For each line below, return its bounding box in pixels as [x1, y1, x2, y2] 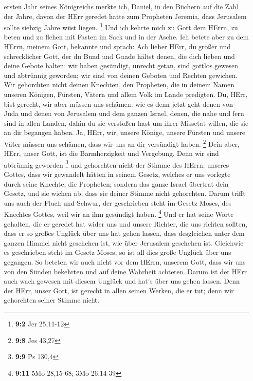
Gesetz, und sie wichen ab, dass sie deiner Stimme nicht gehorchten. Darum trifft [4, 188, 246, 198]
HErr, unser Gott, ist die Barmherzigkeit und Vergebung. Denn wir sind [4, 148, 219, 158]
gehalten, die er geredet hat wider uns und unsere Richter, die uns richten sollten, [4, 218, 248, 229]
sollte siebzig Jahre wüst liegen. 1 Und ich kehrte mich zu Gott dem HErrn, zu [4, 21, 238, 32]
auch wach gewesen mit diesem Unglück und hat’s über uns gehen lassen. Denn [4, 276, 240, 286]
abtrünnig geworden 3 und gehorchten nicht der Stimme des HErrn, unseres [4, 158, 229, 170]
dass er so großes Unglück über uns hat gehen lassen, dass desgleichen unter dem [4, 228, 245, 238]
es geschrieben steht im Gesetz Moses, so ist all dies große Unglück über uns [4, 247, 231, 257]
